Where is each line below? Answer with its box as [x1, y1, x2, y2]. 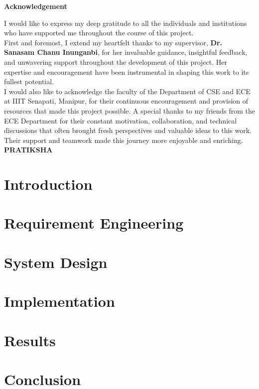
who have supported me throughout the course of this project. [4, 27, 194, 38]
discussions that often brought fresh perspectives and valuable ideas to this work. [4, 125, 252, 135]
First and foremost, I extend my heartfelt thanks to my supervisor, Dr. [4, 37, 223, 47]
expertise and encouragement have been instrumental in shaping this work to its [4, 66, 249, 77]
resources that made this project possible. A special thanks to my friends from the [4, 105, 256, 116]
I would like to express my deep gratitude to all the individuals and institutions [4, 17, 247, 28]
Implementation [4, 291, 115, 311]
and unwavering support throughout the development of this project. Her [4, 56, 228, 67]
